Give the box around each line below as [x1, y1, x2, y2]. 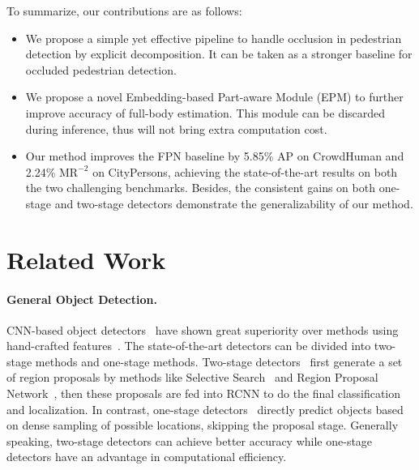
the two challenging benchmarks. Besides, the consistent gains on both [25, 179, 375, 196]
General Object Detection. [6, 290, 157, 307]
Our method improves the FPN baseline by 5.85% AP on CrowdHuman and [25, 147, 404, 164]
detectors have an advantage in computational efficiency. [6, 448, 287, 465]
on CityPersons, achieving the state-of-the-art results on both [92, 163, 398, 180]
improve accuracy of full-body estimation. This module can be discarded [25, 104, 386, 121]
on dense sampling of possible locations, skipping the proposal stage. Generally [6, 417, 399, 434]
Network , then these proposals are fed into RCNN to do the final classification [6, 385, 401, 402]
